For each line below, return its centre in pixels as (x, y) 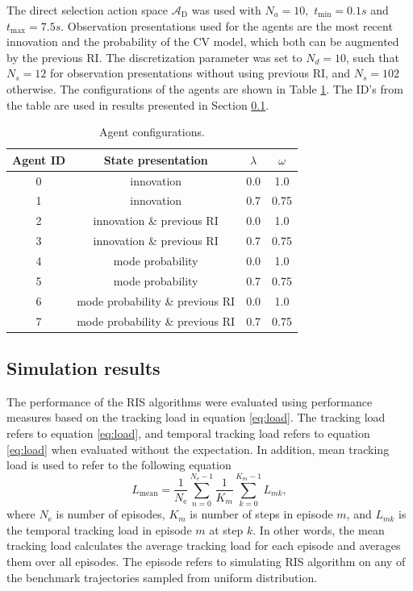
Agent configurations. (152, 132)
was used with (226, 10)
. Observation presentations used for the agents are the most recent (227, 25)
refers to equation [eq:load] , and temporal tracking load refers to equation (188, 433)
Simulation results (83, 367)
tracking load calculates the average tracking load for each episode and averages (204, 545)
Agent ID (39, 159)
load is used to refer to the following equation (119, 465)
